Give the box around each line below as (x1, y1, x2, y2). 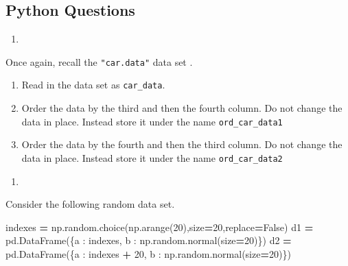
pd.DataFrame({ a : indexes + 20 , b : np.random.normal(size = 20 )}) (5, 246, 291, 261)
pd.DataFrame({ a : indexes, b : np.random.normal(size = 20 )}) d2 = (5, 233, 292, 247)
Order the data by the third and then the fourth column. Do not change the (21, 101, 343, 115)
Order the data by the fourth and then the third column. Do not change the (21, 137, 343, 152)
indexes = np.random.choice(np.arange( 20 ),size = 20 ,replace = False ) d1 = (5, 219, 314, 234)
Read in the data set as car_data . (21, 77, 165, 92)
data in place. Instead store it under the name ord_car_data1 (21, 114, 283, 128)
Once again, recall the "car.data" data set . (5, 54, 193, 69)
